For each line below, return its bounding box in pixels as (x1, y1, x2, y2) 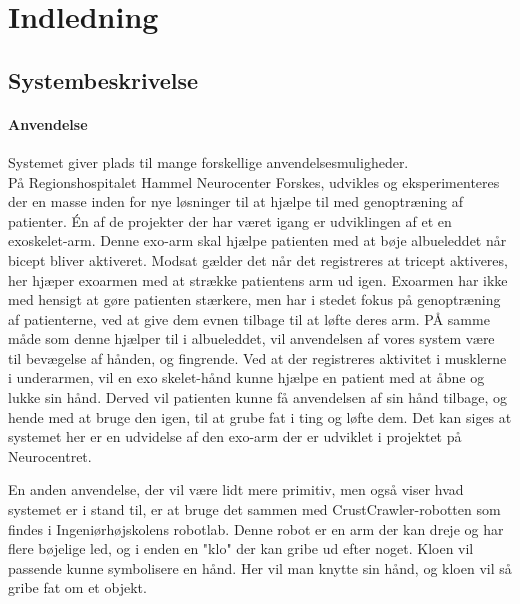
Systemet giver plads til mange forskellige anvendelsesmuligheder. (8, 151, 409, 172)
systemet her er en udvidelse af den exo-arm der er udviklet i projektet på (8, 426, 462, 447)
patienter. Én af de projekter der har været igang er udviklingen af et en (8, 210, 452, 231)
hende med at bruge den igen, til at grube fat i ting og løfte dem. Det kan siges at (8, 406, 512, 427)
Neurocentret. (8, 445, 92, 466)
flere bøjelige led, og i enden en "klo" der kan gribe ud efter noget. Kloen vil (8, 538, 474, 559)
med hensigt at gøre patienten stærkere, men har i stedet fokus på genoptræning (8, 289, 501, 310)
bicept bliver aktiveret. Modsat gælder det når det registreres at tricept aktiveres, (8, 249, 508, 270)
